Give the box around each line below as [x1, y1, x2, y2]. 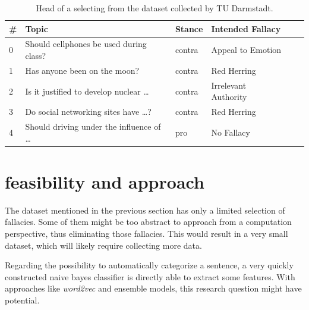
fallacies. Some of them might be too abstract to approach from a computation [5, 215, 292, 228]
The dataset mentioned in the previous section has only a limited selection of [5, 203, 285, 216]
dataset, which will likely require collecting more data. [5, 239, 202, 251]
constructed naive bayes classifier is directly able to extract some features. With [5, 270, 295, 283]
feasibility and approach [5, 169, 204, 193]
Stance [175, 22, 203, 35]
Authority [211, 90, 247, 103]
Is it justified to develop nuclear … [25, 84, 149, 97]
